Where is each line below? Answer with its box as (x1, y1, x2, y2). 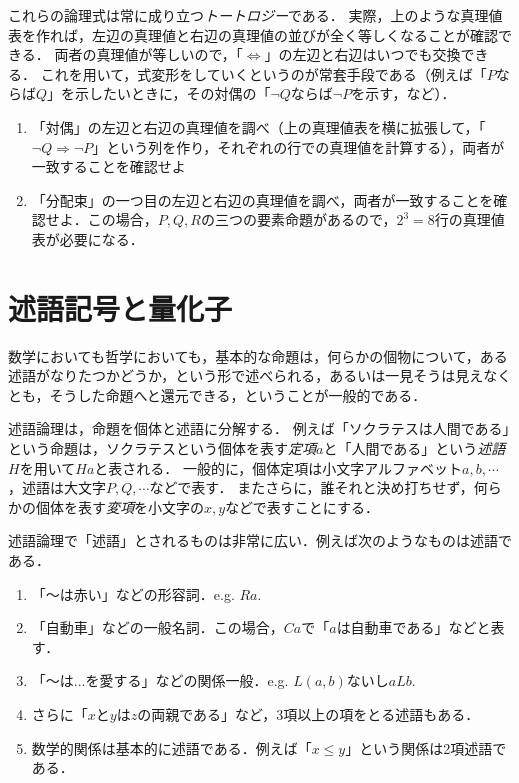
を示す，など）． (351, 83, 456, 104)
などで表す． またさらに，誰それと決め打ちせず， (149, 477, 474, 498)
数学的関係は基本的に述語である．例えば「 (31, 737, 312, 758)
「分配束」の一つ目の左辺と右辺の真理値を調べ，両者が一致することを (31, 189, 494, 210)
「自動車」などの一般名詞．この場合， (31, 617, 284, 638)
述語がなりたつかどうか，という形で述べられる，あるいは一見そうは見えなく (8, 365, 512, 386)
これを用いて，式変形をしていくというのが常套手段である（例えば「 (40, 63, 487, 84)
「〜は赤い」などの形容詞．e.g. (31, 583, 235, 604)
